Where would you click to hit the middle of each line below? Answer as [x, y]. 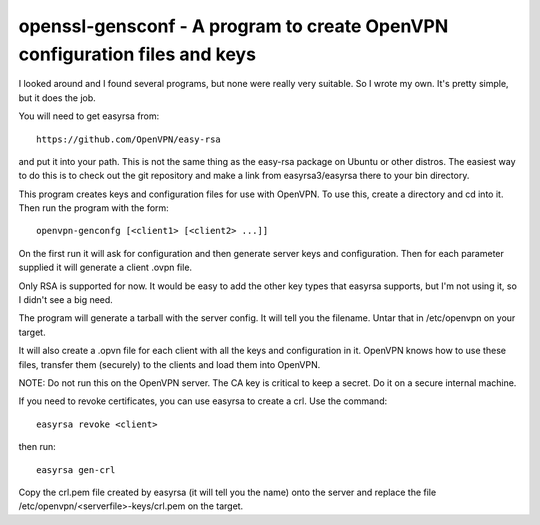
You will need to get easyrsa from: [89, 116]
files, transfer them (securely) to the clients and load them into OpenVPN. [169, 364]
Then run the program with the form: [93, 208]
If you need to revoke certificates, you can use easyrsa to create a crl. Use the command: [203, 401]
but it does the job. [57, 97]
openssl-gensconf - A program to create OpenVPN [233, 26]
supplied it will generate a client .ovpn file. [105, 267]
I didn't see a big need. [66, 300]
